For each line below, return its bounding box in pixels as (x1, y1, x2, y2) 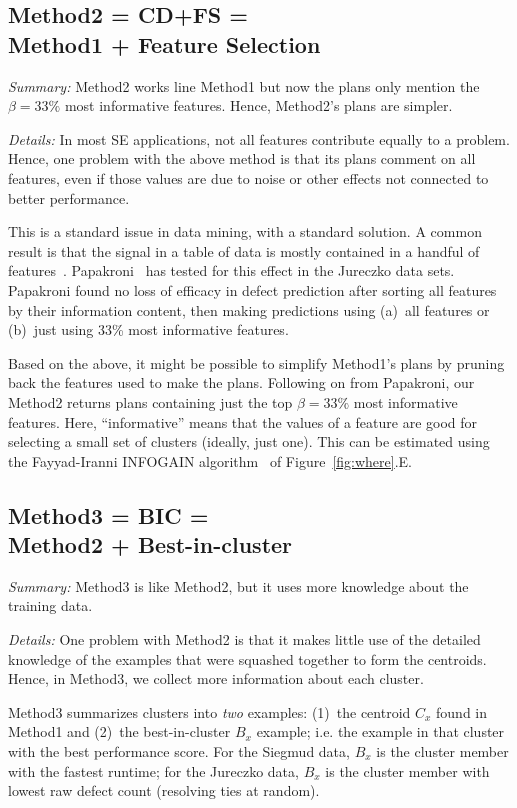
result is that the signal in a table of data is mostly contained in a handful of (8, 240, 480, 261)
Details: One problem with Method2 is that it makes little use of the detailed (8, 629, 481, 650)
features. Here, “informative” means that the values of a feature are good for (8, 411, 478, 432)
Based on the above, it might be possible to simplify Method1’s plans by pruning (8, 352, 505, 373)
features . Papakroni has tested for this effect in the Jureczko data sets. (8, 260, 455, 281)
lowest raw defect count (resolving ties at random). (8, 780, 320, 801)
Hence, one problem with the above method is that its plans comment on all (8, 148, 476, 169)
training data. (8, 595, 93, 616)
